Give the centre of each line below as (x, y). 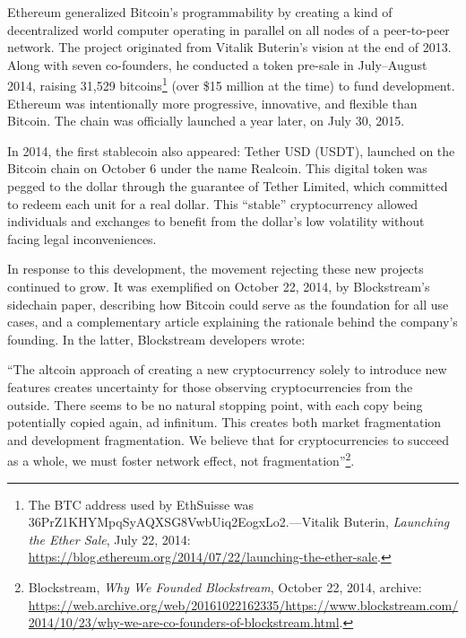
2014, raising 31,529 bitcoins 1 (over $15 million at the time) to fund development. (231, 84)
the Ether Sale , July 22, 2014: (109, 539)
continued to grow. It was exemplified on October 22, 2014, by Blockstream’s (219, 286)
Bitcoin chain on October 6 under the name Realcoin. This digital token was (217, 168)
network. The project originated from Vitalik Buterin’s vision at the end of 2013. (229, 47)
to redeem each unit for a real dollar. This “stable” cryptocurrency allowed (213, 203)
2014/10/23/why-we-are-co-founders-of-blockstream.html (184, 622)
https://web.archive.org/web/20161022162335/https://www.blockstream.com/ (243, 604)
